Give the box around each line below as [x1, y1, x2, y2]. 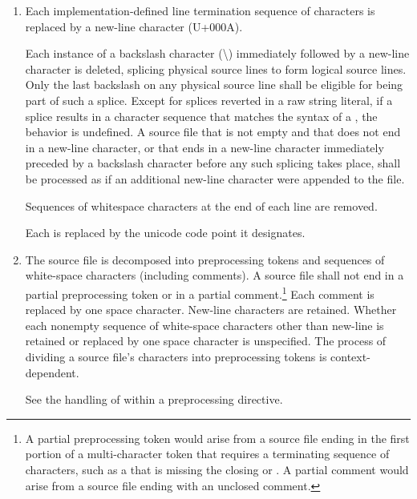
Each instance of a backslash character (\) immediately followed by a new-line [25, 45, 410, 62]
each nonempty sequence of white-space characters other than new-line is [25, 316, 384, 333]
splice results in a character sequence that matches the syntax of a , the [25, 107, 378, 124]
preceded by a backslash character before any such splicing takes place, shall [25, 155, 401, 171]
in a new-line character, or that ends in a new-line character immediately [25, 139, 384, 155]
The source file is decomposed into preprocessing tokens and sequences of [25, 251, 385, 268]
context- [330, 348, 370, 364]
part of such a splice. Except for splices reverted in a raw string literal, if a [25, 91, 393, 108]
